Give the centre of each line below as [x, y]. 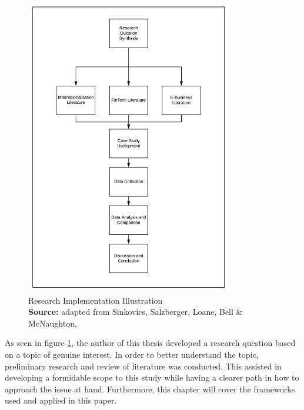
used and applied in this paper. [61, 400]
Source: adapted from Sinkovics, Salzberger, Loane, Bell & [136, 312]
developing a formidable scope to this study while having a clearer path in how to [152, 377]
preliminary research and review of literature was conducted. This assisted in [143, 366]
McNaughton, [53, 323]
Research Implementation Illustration [96, 300]
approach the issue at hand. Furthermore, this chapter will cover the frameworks [150, 389]
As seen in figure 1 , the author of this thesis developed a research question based [150, 343]
